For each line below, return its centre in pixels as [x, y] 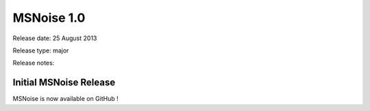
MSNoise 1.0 [49, 18]
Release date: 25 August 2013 [55, 38]
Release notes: [34, 63]
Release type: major [41, 50]
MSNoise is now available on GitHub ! [66, 99]
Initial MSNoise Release [64, 83]
